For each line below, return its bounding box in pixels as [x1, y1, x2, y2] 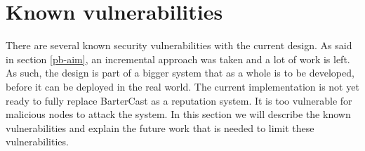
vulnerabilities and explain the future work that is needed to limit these [6, 120, 314, 135]
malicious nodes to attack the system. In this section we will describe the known [6, 107, 351, 122]
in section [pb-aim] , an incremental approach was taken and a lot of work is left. [6, 51, 350, 66]
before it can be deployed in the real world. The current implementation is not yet [6, 79, 359, 93]
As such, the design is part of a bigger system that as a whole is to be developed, [6, 65, 354, 80]
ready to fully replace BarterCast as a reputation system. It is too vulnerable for [6, 93, 352, 107]
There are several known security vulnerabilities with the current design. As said [6, 38, 352, 53]
